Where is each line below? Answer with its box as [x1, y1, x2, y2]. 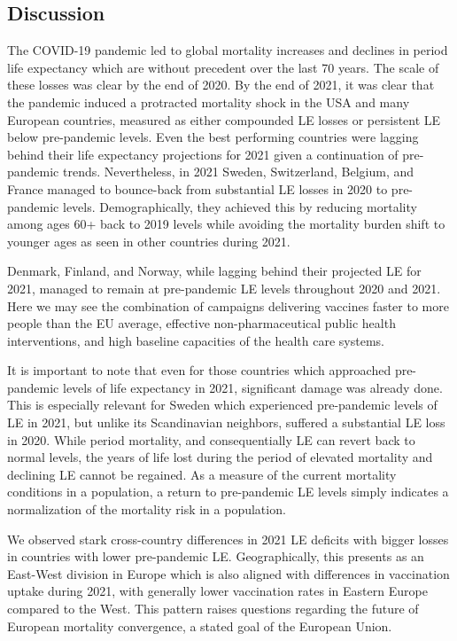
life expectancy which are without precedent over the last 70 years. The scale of [7, 58, 439, 76]
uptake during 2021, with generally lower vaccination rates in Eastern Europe [7, 582, 428, 600]
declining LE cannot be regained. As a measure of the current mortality [7, 465, 397, 483]
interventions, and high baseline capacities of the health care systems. [7, 331, 384, 349]
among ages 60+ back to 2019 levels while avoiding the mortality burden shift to [7, 215, 445, 233]
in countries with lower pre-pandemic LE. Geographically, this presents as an [7, 547, 424, 566]
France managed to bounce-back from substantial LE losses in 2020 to [7, 179, 388, 198]
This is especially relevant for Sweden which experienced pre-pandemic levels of [7, 395, 438, 414]
